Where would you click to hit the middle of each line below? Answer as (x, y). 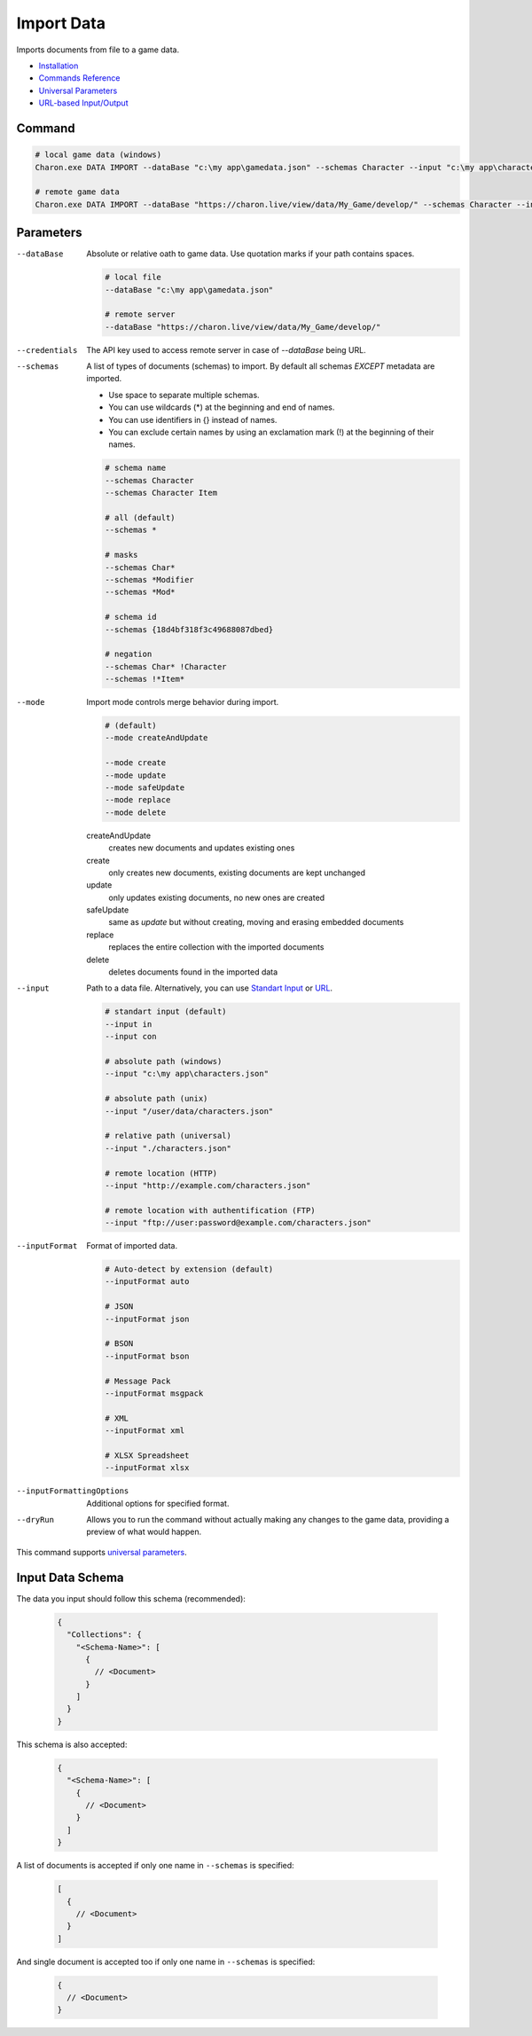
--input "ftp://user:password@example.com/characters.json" (239, 1223)
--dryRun (35, 1520)
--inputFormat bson (147, 1356)
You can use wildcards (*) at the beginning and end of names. (222, 407)
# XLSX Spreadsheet (147, 1455)
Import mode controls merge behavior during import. (183, 702)
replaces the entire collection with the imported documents (216, 947)
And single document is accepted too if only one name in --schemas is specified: (166, 1962)
